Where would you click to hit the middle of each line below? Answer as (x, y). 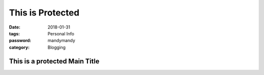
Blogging (57, 47)
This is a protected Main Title (54, 61)
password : (20, 41)
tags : (14, 33)
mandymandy (61, 41)
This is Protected (44, 13)
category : (19, 47)
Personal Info (61, 33)
